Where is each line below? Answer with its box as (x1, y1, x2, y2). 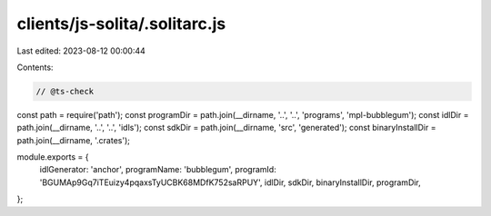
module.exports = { (16, 152, 89, 162)
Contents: (16, 62, 54, 73)
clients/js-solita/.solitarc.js (16, 14, 226, 34)
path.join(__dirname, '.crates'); (16, 134, 131, 145)
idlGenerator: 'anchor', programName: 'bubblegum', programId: (39, 164, 276, 175)
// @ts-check (35, 86, 95, 96)
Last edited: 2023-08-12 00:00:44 (16, 45, 145, 56)
